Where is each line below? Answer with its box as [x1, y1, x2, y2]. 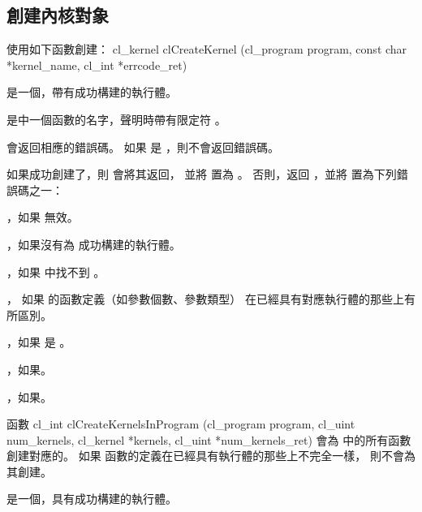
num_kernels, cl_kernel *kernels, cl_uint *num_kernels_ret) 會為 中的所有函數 [6, 431, 411, 448]
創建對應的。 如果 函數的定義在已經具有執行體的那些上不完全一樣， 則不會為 [6, 447, 416, 464]
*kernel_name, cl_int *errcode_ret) [6, 56, 187, 73]
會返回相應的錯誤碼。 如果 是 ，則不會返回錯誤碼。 [6, 138, 279, 155]
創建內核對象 [6, 2, 109, 28]
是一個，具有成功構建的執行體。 [6, 490, 177, 507]
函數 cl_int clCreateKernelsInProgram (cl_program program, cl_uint [6, 415, 355, 432]
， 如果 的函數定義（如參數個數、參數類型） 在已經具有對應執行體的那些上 [6, 290, 404, 308]
